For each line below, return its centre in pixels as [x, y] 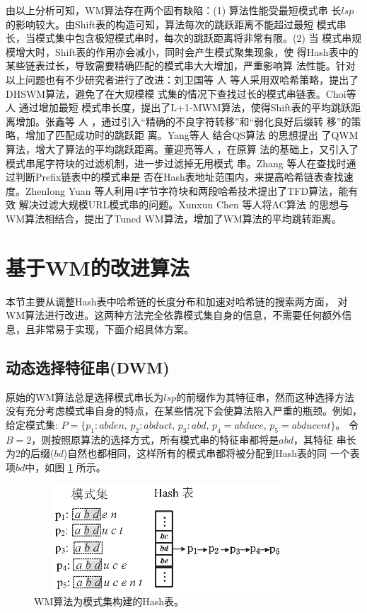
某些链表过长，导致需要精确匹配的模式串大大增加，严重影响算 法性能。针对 [181, 66]
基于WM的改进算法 [98, 267]
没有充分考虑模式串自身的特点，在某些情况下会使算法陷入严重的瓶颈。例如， [184, 411]
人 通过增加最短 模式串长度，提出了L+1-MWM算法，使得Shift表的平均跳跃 [178, 107]
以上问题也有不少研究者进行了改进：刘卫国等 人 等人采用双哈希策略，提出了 [182, 79]
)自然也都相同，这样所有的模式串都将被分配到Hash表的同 [195, 453]
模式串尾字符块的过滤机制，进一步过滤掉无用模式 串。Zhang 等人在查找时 [176, 163]
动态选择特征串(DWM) [88, 367]
